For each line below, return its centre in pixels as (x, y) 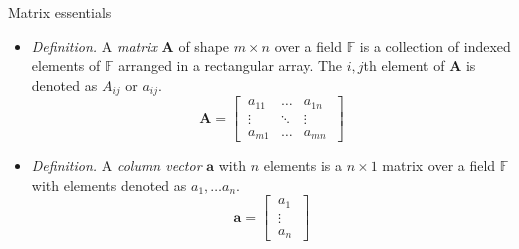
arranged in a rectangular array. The (230, 65)
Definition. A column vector (116, 165)
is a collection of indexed (435, 45)
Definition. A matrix (94, 45)
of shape (204, 45)
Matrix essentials (60, 12)
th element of (404, 65)
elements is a (302, 165)
